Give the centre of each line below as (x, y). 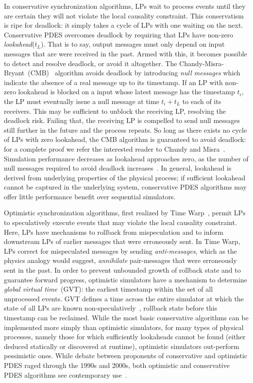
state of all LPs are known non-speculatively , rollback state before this (111, 308)
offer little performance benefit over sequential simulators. (90, 196)
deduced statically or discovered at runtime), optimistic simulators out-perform (122, 346)
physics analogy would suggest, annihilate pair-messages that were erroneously (120, 260)
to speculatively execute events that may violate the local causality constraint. (120, 222)
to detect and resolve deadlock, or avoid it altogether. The (91, 63)
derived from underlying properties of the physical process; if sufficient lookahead (125, 177)
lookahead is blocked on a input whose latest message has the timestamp (126, 92)
